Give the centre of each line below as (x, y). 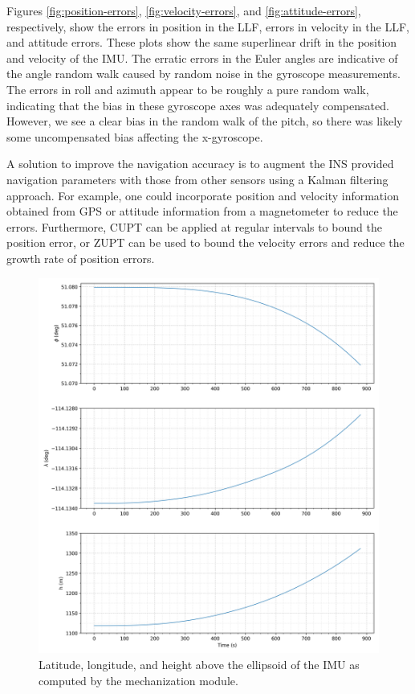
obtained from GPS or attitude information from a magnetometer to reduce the (202, 211)
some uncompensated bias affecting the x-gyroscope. (135, 136)
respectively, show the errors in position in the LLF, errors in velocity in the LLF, (208, 26)
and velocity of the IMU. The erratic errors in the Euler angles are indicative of (202, 57)
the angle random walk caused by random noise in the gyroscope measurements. (203, 74)
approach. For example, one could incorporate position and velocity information (203, 195)
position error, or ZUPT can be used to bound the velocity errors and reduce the (205, 242)
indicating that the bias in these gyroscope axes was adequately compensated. (198, 105)
